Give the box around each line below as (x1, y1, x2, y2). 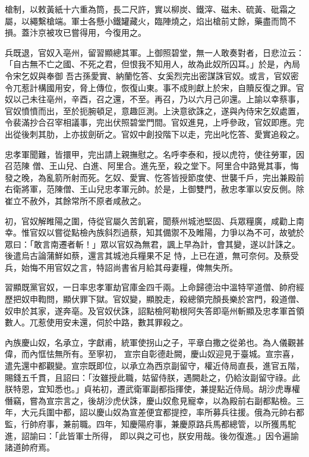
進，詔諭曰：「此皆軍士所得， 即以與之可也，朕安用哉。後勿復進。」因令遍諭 (5, 429, 299, 442)
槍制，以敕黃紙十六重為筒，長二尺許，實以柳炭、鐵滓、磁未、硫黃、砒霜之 (5, 3, 296, 15)
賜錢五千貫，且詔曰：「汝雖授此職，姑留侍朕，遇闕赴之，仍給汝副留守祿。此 (5, 371, 300, 383)
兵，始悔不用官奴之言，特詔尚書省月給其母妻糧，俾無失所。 (5, 261, 238, 273)
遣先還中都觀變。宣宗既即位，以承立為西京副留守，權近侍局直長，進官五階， (5, 359, 304, 372)
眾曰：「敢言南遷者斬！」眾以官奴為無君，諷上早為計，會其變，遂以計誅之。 (5, 237, 300, 250)
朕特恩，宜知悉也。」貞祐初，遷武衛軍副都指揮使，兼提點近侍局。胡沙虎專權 (5, 383, 300, 395)
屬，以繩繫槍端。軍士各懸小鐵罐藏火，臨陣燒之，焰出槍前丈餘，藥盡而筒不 (5, 14, 296, 27)
